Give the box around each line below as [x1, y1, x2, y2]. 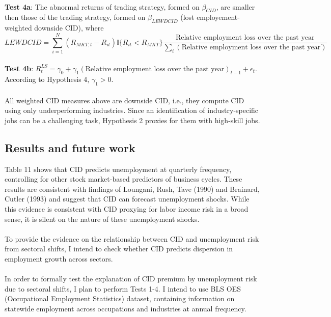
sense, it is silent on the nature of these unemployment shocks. [5, 213, 200, 224]
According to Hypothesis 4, [5, 74, 90, 84]
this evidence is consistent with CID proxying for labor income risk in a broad [5, 204, 249, 214]
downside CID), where [34, 22, 104, 33]
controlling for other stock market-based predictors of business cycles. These [5, 174, 242, 184]
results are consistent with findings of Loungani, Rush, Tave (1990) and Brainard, [5, 183, 260, 194]
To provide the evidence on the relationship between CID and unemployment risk [5, 233, 259, 244]
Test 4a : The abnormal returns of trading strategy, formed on [5, 1, 200, 12]
